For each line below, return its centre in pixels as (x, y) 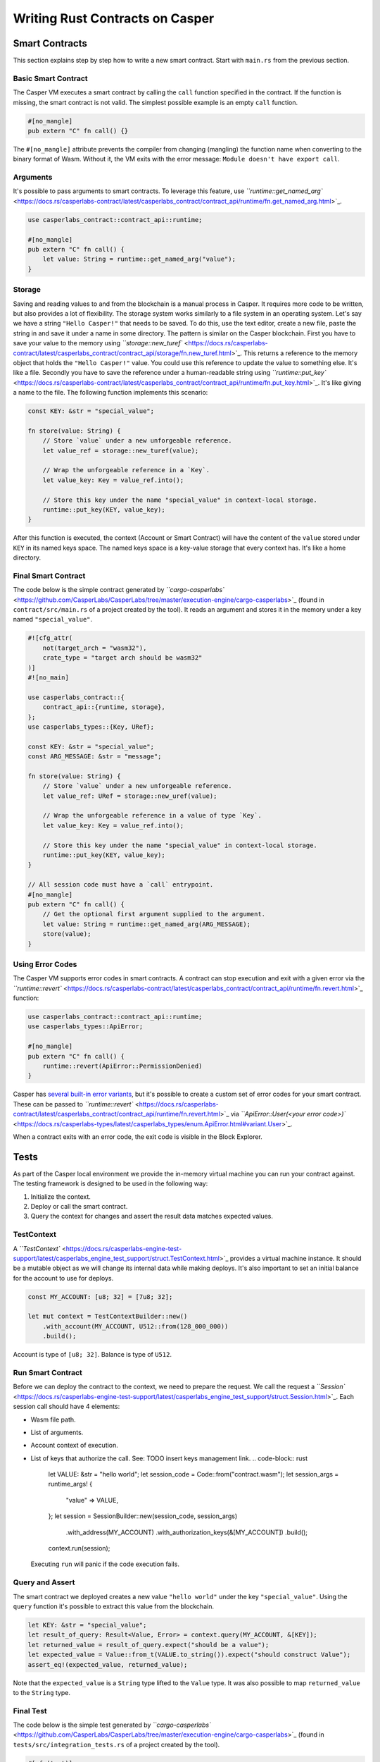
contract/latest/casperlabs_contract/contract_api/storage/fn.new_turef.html (122, 353)
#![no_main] (49, 677)
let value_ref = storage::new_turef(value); (121, 450)
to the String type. (42, 1692)
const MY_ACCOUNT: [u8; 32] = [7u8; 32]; (100, 1296)
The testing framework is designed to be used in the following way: (110, 1183)
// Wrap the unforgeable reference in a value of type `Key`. (152, 815)
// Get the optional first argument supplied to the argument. (154, 914)
